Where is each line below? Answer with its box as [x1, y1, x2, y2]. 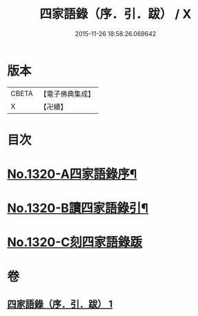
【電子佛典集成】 [39, 89, 95, 99]
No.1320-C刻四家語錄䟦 [7, 235, 142, 250]
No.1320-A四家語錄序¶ [7, 166, 137, 182]
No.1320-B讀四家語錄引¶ [7, 201, 149, 216]
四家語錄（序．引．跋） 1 [7, 298, 113, 310]
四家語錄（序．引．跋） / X [39, 6, 192, 22]
